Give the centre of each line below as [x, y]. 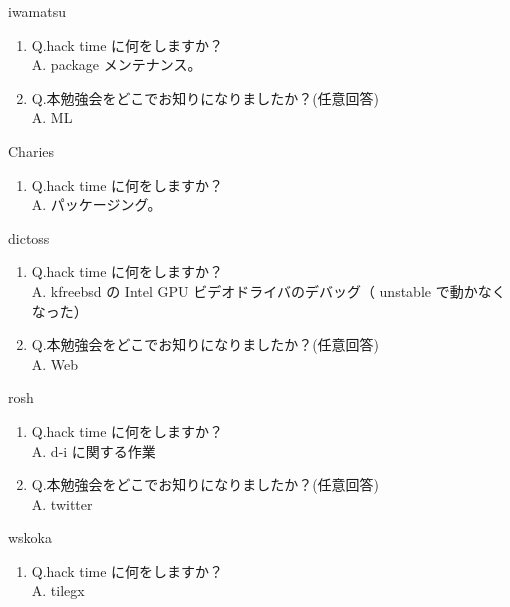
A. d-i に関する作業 [93, 450]
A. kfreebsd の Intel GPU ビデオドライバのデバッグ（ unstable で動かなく [268, 290]
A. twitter [62, 503]
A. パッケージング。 [96, 204]
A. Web [55, 363]
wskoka [30, 537]
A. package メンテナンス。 [116, 64]
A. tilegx [58, 590]
